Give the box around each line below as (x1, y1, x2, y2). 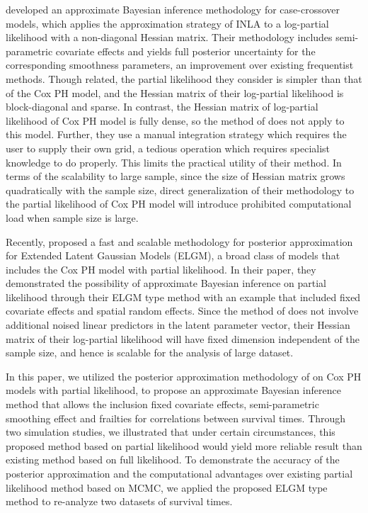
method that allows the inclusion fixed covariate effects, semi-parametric (6, 397, 319, 412)
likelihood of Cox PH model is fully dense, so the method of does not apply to (6, 113, 345, 128)
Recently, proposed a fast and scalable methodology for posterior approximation (6, 234, 353, 249)
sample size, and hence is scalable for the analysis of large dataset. (6, 345, 294, 360)
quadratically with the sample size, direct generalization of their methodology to (6, 182, 355, 197)
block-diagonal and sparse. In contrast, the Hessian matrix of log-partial (6, 99, 318, 114)
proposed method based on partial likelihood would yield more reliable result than (6, 438, 362, 453)
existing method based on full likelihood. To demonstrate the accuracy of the (6, 452, 340, 467)
